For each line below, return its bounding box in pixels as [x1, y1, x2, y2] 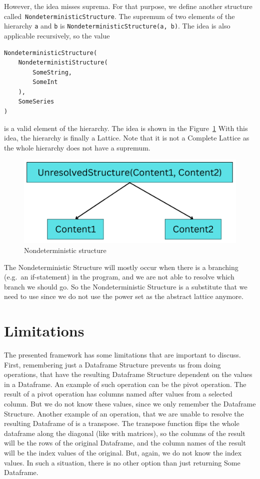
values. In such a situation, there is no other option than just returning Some [4, 457, 240, 467]
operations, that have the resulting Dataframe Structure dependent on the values [4, 369, 252, 379]
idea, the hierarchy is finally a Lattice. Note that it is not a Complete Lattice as [4, 132, 249, 143]
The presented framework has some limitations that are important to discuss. [4, 349, 241, 359]
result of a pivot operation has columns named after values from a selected [4, 388, 232, 399]
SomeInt [32, 78, 58, 86]
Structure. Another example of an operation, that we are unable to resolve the [4, 408, 244, 418]
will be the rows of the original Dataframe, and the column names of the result [4, 437, 246, 448]
